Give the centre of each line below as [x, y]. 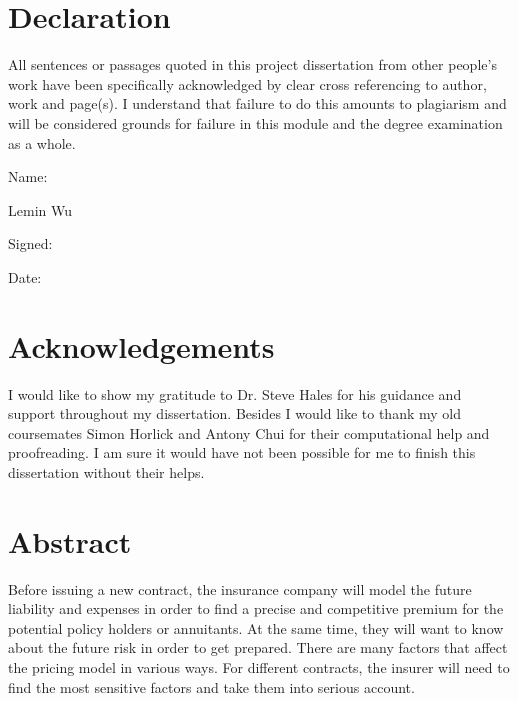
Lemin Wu [40, 209]
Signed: [30, 243]
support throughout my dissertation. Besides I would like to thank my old [234, 413]
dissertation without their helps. [106, 471]
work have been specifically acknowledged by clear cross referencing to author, [247, 83]
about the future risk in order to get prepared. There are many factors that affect [258, 647]
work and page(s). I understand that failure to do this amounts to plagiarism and [257, 103]
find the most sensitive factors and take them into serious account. [211, 686]
